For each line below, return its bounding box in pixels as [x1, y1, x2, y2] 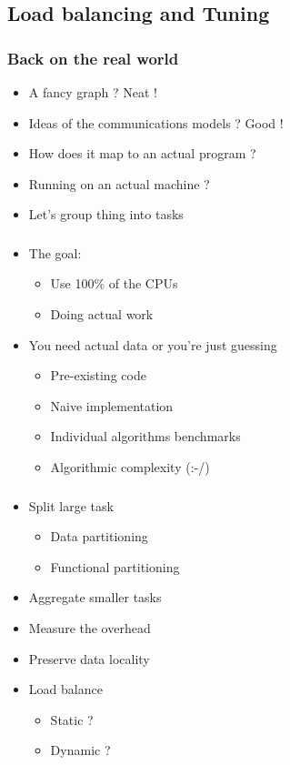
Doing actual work [50, 305, 154, 324]
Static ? [50, 710, 94, 729]
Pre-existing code [50, 366, 146, 385]
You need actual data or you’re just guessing [28, 335, 277, 354]
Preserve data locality [28, 649, 150, 668]
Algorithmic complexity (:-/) [50, 458, 210, 477]
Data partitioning [50, 527, 148, 546]
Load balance [28, 679, 103, 699]
